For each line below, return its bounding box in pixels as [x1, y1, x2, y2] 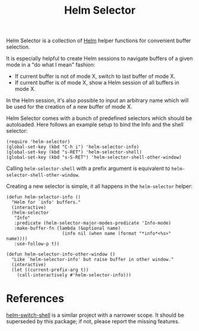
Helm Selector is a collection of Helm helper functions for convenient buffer [6, 37, 191, 45]
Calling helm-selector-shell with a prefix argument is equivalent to [6, 165, 170, 172]
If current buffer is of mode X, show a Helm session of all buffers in [14, 79, 179, 86]
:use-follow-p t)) [14, 241, 60, 247]
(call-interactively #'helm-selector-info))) [17, 272, 132, 278]
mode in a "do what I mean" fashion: [6, 61, 96, 68]
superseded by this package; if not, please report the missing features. [6, 318, 180, 325]
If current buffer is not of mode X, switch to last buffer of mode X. [14, 72, 176, 80]
